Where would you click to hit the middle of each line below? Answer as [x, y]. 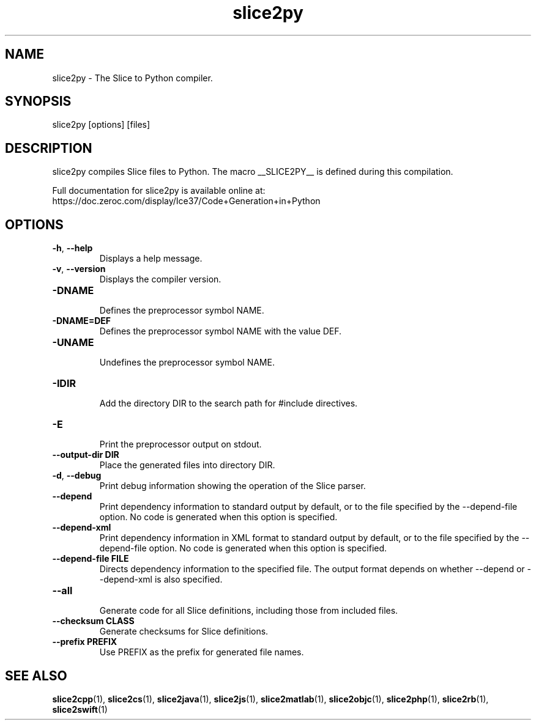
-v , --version [79, 269]
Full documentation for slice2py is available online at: [159, 191]
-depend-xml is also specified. [161, 580]
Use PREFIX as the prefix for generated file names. [202, 652]
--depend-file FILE [91, 559]
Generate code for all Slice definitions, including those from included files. [249, 611]
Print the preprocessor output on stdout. [181, 444]
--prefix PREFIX [85, 642]
